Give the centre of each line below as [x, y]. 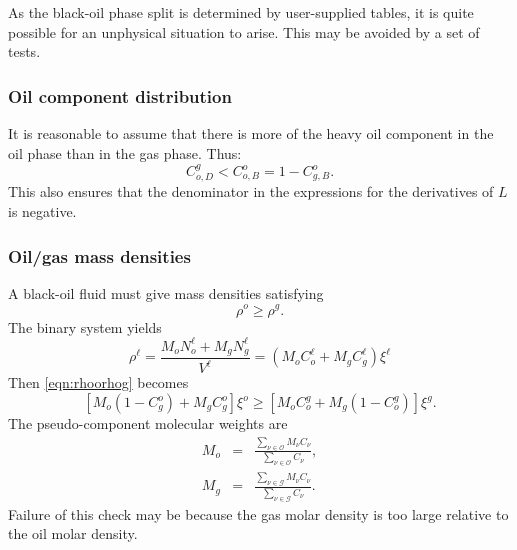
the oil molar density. [73, 533]
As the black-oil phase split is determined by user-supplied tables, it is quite [241, 12]
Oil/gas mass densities [99, 255]
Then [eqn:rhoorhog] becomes [98, 382]
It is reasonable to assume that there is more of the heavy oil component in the [251, 133]
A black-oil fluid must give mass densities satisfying [166, 292]
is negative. [42, 211]
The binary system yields [85, 326]
